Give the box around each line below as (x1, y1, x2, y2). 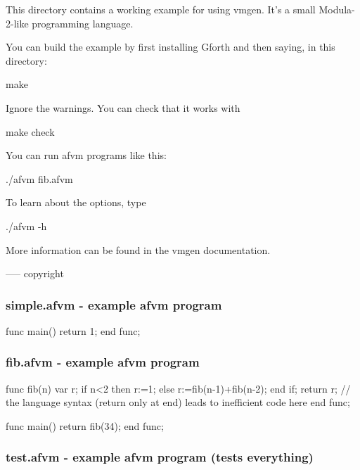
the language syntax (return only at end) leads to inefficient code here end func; (6, 395, 350, 409)
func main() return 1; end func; (6, 323, 141, 338)
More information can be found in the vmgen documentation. (6, 242, 271, 257)
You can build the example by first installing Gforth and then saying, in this (6, 39, 335, 54)
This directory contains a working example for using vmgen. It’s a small (6, 2, 316, 16)
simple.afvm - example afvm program (6, 296, 222, 313)
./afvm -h (6, 218, 47, 233)
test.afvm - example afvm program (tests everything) (6, 448, 314, 466)
